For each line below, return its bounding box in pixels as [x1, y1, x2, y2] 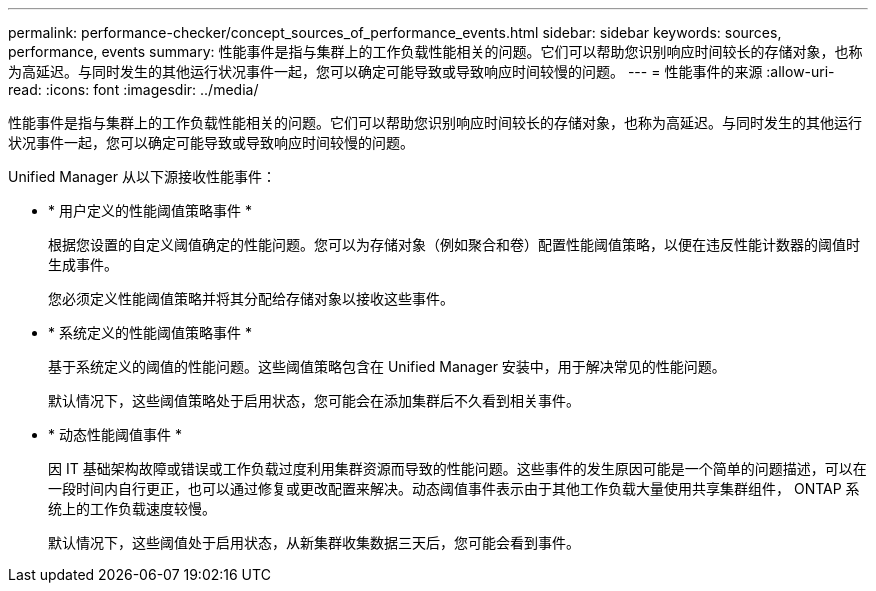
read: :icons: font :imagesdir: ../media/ [8, 81, 259, 98]
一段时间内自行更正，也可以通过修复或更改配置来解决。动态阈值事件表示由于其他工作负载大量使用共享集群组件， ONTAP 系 [48, 480, 860, 497]
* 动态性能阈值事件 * [48, 426, 182, 443]
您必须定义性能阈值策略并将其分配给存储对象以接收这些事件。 [48, 290, 454, 307]
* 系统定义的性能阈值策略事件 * [48, 324, 252, 341]
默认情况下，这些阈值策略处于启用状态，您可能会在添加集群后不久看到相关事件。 [48, 392, 580, 409]
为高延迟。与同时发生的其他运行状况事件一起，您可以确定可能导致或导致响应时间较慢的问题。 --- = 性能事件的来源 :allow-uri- [8, 63, 835, 80]
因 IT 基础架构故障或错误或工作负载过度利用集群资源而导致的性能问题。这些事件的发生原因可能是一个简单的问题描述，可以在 [48, 460, 867, 477]
